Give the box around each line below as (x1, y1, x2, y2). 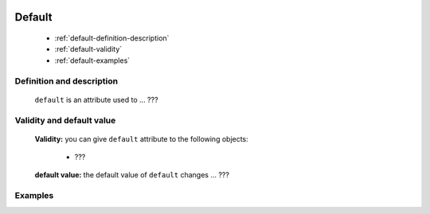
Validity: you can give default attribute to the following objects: (34, 134, 248, 143)
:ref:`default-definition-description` (54, 33, 170, 43)
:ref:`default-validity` (54, 45, 123, 54)
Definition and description (14, 76, 119, 87)
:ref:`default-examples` (54, 56, 131, 65)
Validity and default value (14, 115, 116, 126)
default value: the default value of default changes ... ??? (34, 170, 230, 180)
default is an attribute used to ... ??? (34, 95, 158, 104)
